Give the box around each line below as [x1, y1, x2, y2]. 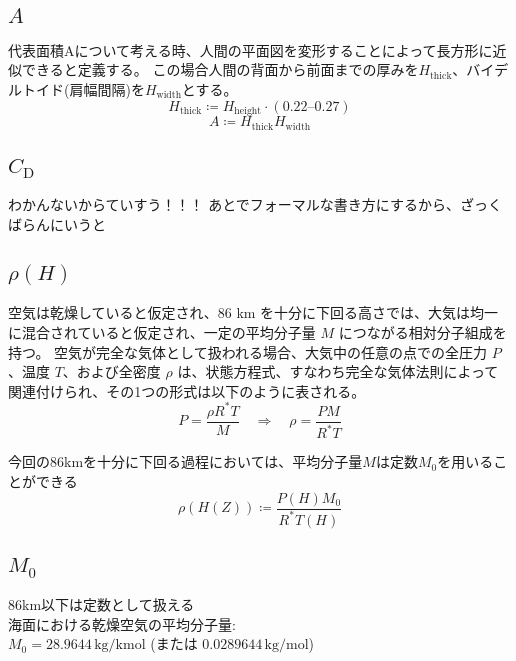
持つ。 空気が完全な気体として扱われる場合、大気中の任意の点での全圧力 [8, 341, 487, 362]
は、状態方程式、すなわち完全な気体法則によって [177, 361, 499, 382]
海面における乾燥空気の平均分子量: [8, 613, 236, 634]
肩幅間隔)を [69, 79, 145, 99]
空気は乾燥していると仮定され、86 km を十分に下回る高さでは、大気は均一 [8, 302, 499, 323]
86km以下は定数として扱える [8, 593, 195, 614]
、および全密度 [62, 361, 161, 382]
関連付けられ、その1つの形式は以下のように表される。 [8, 380, 366, 401]
